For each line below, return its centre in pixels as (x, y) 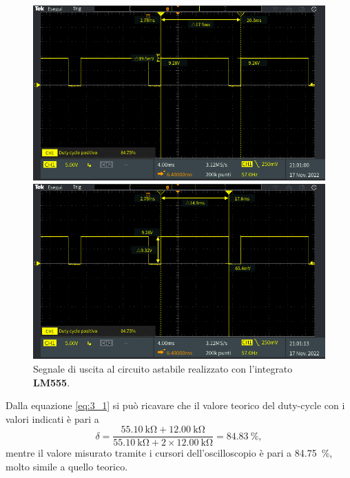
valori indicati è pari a (52, 418)
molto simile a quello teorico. (67, 466)
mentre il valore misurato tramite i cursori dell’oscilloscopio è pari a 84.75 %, (169, 453)
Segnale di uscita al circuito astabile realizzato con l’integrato (163, 368)
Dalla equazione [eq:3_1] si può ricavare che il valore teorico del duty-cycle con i (175, 405)
